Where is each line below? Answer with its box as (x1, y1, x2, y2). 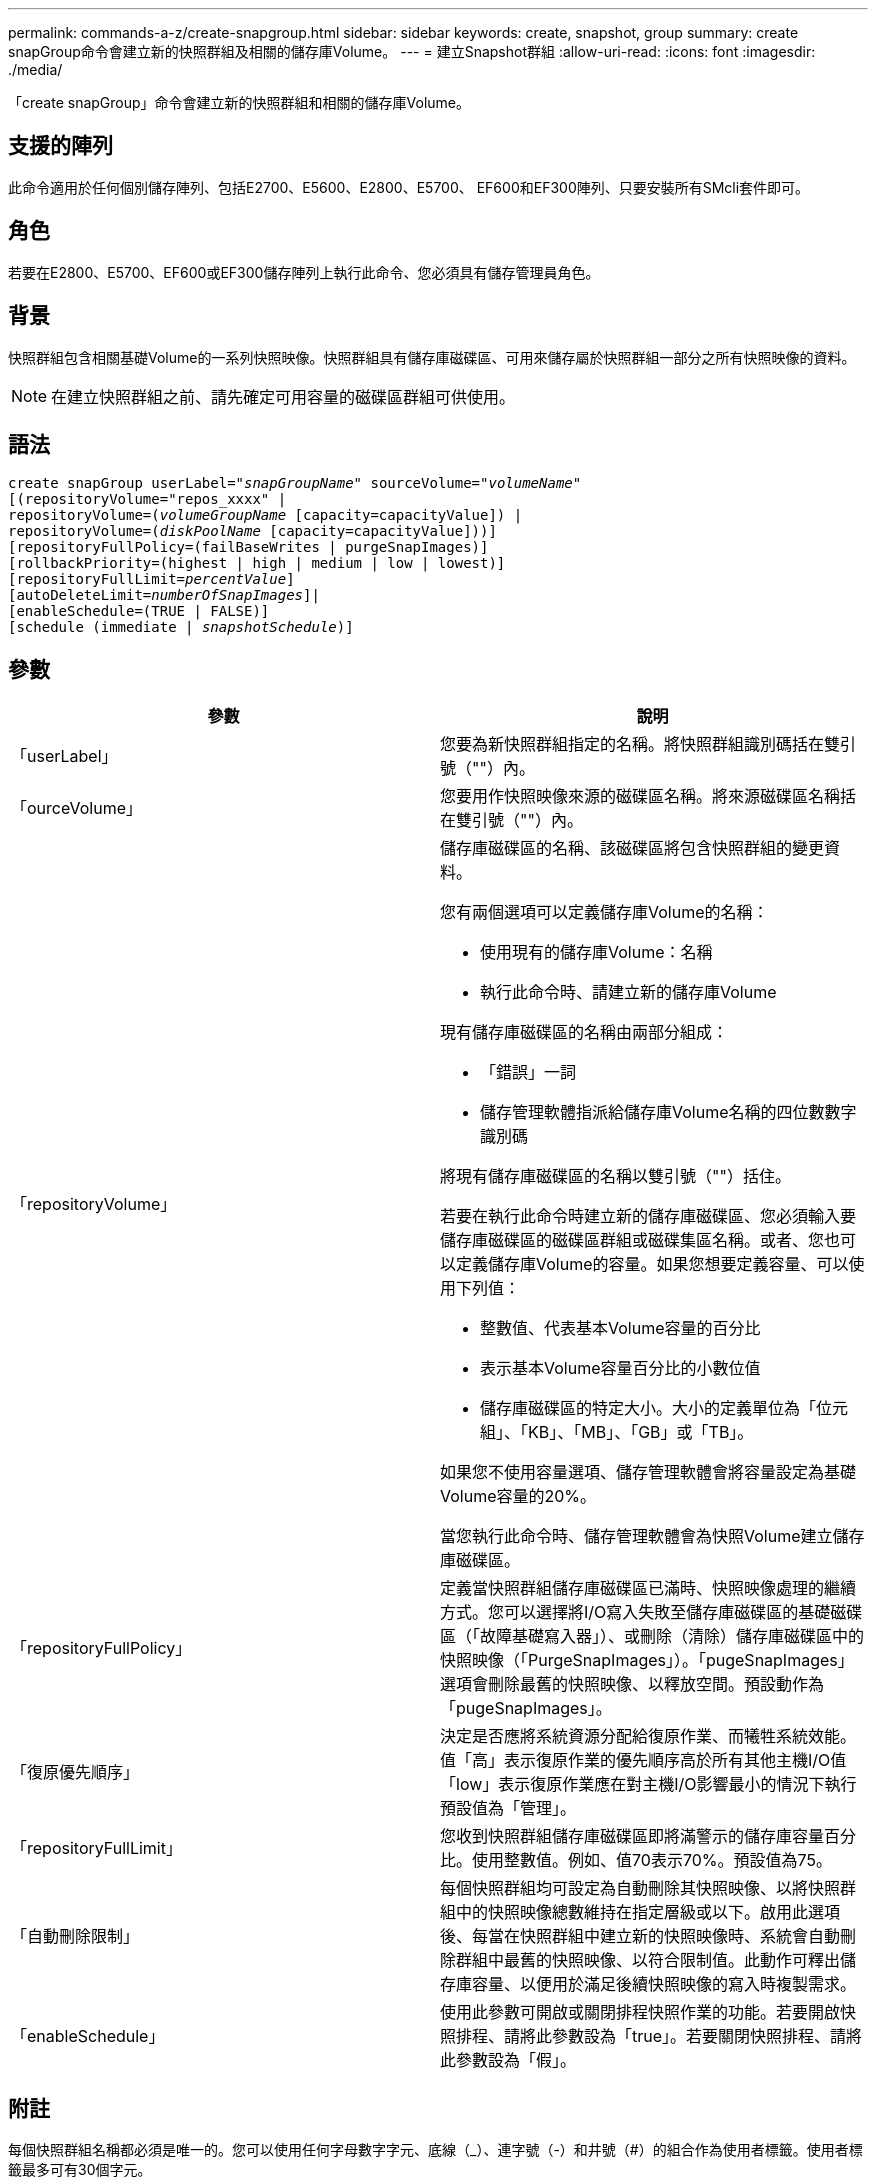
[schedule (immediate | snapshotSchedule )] (8, 619, 354, 636)
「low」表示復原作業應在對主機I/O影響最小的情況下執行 (440, 1774, 857, 1795)
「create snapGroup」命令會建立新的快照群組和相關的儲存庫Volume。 (8, 94, 470, 111)
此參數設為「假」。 (440, 2050, 577, 2071)
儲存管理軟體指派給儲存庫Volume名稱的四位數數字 (480, 1102, 857, 1123)
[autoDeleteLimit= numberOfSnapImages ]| (8, 587, 320, 604)
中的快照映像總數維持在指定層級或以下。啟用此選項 (456, 1902, 841, 1923)
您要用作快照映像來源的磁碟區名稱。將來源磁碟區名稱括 (440, 786, 857, 807)
